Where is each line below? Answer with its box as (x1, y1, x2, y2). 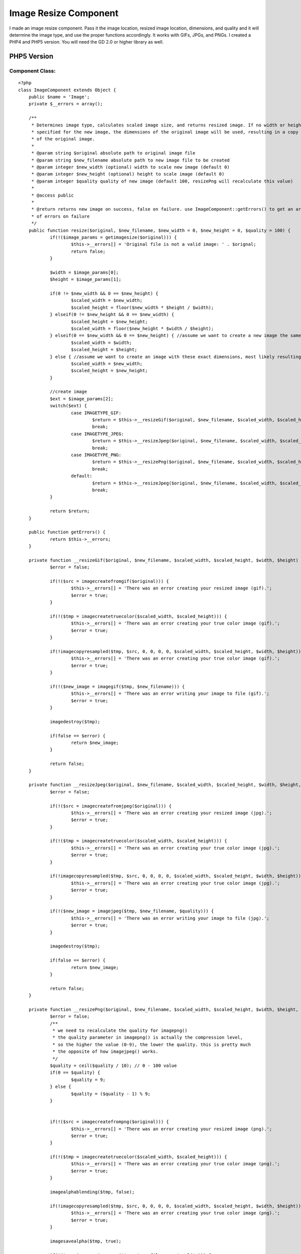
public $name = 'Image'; (28, 94, 90, 100)
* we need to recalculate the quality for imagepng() (52, 1028, 188, 1033)
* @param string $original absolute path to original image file (31, 150, 196, 156)
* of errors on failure (31, 213, 90, 219)
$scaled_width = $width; (71, 340, 132, 346)
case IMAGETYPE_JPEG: (71, 431, 124, 436)
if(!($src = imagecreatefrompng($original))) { (50, 1119, 169, 1125)
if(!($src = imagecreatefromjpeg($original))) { (50, 803, 172, 809)
